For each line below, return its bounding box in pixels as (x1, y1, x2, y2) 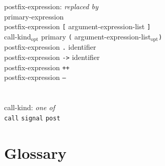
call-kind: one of (4, 102, 55, 113)
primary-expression (4, 11, 64, 22)
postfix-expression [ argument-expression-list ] (4, 21, 151, 32)
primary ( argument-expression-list (41, 31, 151, 42)
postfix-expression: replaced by (4, 1, 98, 11)
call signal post (4, 114, 60, 122)
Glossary (4, 142, 67, 163)
